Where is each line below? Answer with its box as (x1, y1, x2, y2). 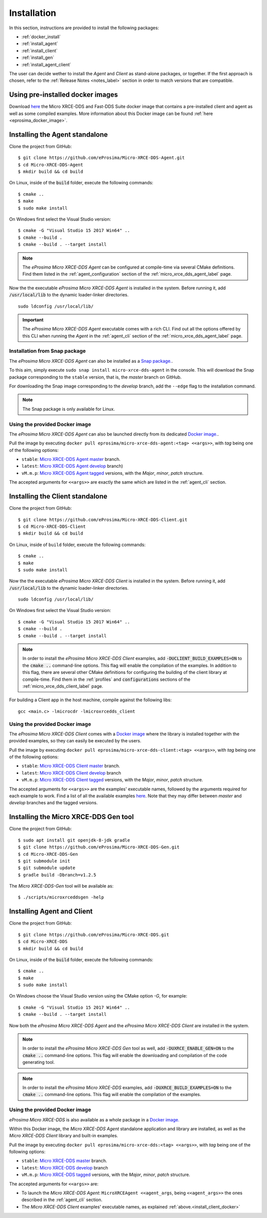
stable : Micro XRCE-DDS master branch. (21, 1158, 107, 1164)
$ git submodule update (18, 865, 76, 871)
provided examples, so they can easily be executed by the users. (9, 738, 142, 744)
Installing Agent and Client (9, 907, 93, 916)
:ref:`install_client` (21, 48, 58, 54)
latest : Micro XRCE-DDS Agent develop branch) (21, 463, 123, 469)
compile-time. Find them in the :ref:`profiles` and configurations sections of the (22, 676, 190, 682)
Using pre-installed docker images (9, 91, 118, 99)
